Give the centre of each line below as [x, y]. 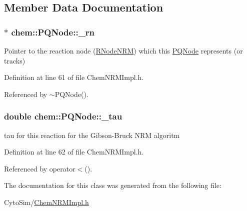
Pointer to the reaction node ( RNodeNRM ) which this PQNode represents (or [123, 50]
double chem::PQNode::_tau [63, 116]
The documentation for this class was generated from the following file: [113, 185]
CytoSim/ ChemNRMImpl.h [46, 202]
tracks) [15, 60]
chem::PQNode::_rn [53, 32]
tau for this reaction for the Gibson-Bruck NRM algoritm [92, 135]
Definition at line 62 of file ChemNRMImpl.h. [74, 152]
